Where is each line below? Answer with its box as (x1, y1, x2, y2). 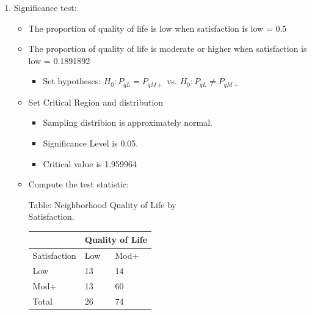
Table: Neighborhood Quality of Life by (28, 198, 176, 211)
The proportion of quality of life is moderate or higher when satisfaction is (28, 42, 307, 55)
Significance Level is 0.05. (43, 137, 139, 150)
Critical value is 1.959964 (43, 157, 137, 170)
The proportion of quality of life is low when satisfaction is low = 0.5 (28, 21, 287, 34)
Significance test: (13, 1, 77, 13)
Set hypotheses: (43, 74, 101, 87)
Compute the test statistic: (28, 178, 129, 190)
